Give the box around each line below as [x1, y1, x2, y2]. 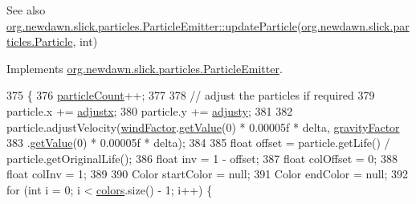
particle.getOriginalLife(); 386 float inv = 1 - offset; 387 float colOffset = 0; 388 [6, 149, 398, 166]
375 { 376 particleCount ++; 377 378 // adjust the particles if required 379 [6, 87, 375, 104]
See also [6, 2, 46, 18]
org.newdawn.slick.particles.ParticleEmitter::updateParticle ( [6, 17, 302, 34]
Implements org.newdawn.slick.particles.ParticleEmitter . [6, 59, 283, 76]
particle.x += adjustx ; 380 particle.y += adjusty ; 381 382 [6, 102, 293, 119]
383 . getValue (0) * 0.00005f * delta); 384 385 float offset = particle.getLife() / [6, 134, 390, 151]
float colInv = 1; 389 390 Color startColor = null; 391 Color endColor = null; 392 [6, 165, 409, 182]
